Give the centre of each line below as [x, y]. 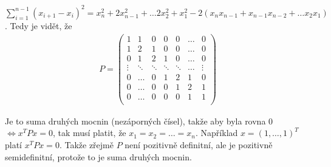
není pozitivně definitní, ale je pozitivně [199, 145]
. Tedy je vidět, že [39, 25]
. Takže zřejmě [86, 145]
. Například [217, 133]
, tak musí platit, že [89, 133]
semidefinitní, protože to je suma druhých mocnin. [98, 156]
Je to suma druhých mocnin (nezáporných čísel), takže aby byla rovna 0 [139, 121]
